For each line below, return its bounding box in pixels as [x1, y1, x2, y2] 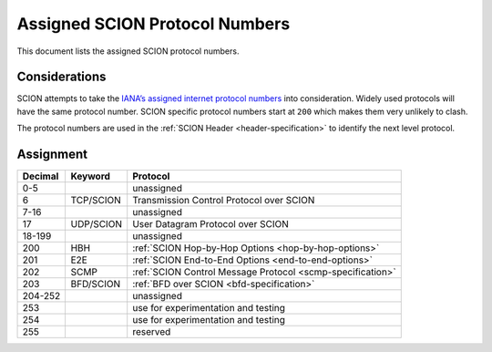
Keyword [70, 170, 111, 182]
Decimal [22, 170, 59, 182]
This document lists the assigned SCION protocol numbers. [16, 46, 240, 57]
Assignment [16, 147, 88, 162]
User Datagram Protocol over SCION [132, 218, 289, 231]
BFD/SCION [70, 278, 121, 291]
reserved [132, 326, 171, 338]
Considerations [16, 69, 107, 85]
